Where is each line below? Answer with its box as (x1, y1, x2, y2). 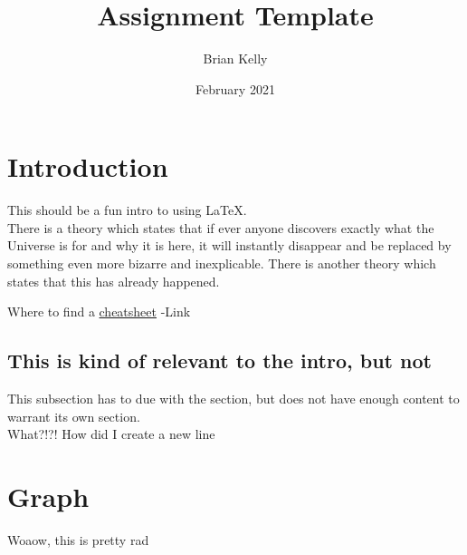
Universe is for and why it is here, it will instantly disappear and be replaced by (7, 236, 452, 255)
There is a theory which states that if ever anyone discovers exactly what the (7, 218, 434, 237)
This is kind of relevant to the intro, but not (7, 346, 432, 375)
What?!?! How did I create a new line (7, 424, 215, 443)
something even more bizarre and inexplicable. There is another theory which (7, 254, 436, 273)
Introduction (7, 148, 168, 185)
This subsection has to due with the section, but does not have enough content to (7, 389, 460, 408)
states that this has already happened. (7, 271, 220, 290)
